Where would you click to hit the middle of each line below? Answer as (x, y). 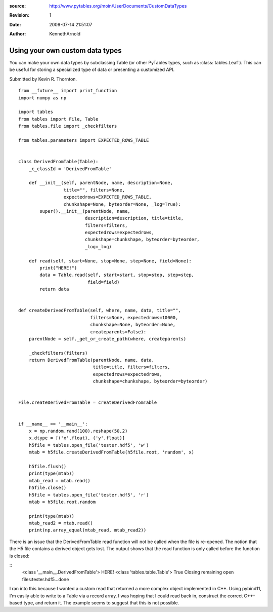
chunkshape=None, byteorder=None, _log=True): (122, 204)
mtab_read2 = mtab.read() (61, 523)
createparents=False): (118, 332)
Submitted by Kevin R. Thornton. (43, 79)
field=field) (104, 282)
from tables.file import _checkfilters (68, 126)
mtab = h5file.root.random (62, 502)
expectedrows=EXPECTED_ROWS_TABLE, (107, 197)
